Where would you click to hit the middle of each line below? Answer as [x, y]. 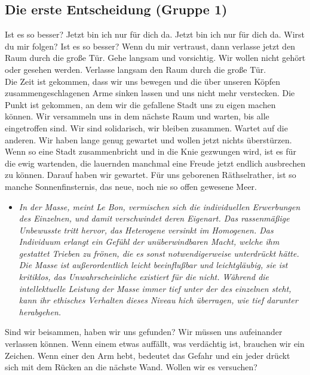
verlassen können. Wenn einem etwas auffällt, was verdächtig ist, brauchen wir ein [155, 344]
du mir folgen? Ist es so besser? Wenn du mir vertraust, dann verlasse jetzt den [150, 46]
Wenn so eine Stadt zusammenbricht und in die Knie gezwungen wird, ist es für [151, 151]
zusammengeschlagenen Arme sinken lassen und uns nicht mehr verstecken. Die [150, 93]
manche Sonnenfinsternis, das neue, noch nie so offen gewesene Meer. [131, 186]
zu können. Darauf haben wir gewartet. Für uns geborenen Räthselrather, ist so [151, 175]
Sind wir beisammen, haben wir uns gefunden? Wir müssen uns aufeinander [144, 332]
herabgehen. [40, 311]
